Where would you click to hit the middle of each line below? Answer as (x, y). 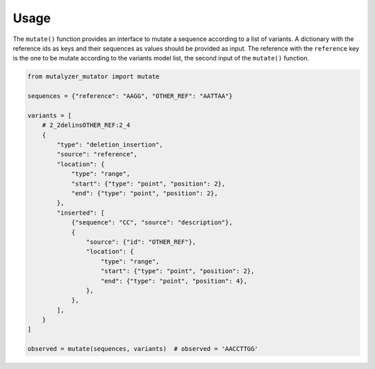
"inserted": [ (81, 213)
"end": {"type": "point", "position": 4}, (174, 281)
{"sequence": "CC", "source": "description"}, (152, 223)
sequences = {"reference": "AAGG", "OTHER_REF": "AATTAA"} (130, 96)
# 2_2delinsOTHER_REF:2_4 (86, 125)
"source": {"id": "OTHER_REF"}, (141, 242)
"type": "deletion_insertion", (110, 145)
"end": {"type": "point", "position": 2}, (144, 194)
